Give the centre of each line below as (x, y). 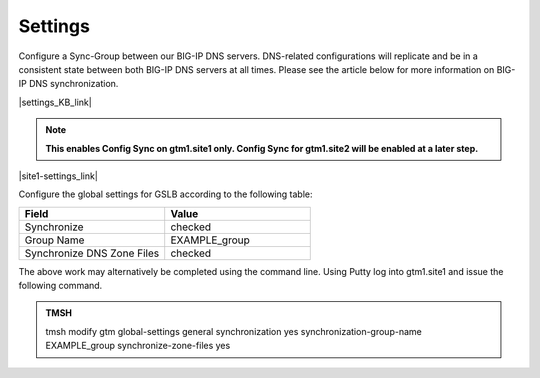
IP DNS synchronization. (68, 84)
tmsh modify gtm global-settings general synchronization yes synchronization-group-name (233, 331)
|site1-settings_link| (58, 176)
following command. (60, 286)
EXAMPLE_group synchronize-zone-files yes (138, 346)
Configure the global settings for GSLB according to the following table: (165, 194)
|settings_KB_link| (55, 102)
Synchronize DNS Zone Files (92, 253)
